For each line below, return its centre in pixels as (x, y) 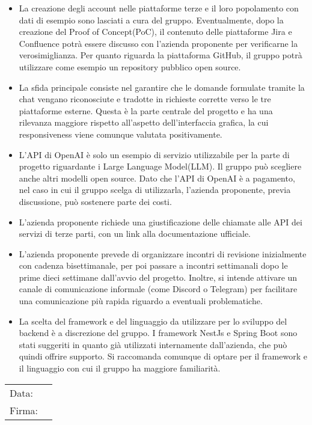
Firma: (24, 410)
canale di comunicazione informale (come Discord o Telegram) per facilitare (158, 289)
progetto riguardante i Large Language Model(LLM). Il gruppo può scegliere (160, 166)
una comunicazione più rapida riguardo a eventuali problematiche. (141, 301)
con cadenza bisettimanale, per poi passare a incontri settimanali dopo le (153, 265)
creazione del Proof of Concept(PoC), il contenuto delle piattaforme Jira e (155, 32)
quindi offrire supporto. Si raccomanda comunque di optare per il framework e (163, 356)
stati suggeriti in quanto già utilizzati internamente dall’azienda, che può (153, 344)
